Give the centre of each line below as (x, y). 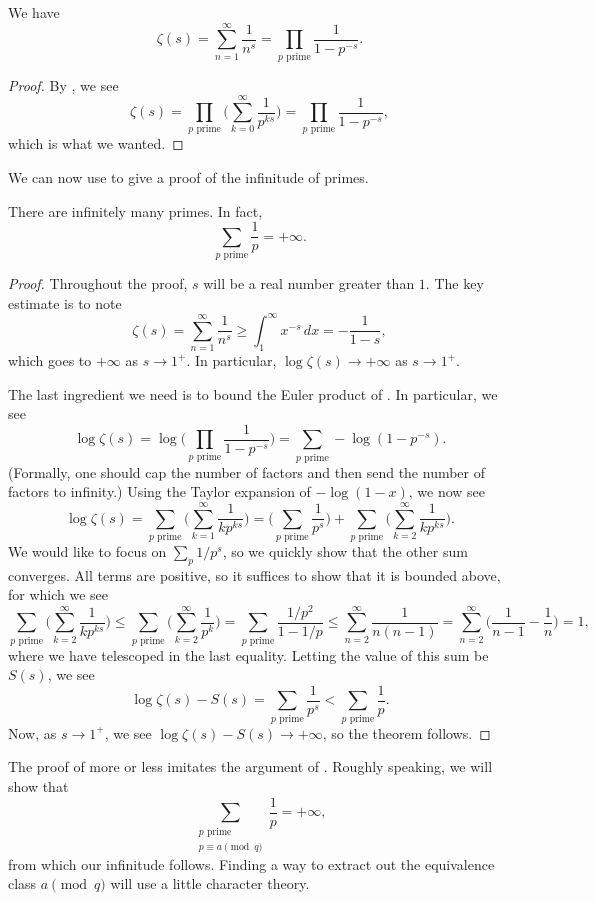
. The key (454, 283)
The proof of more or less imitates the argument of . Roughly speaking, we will (250, 766)
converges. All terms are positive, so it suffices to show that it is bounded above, (254, 574)
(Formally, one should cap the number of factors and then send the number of (247, 471)
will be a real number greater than (309, 283)
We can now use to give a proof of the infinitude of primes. (188, 177)
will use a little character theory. (210, 883)
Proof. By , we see (63, 84)
